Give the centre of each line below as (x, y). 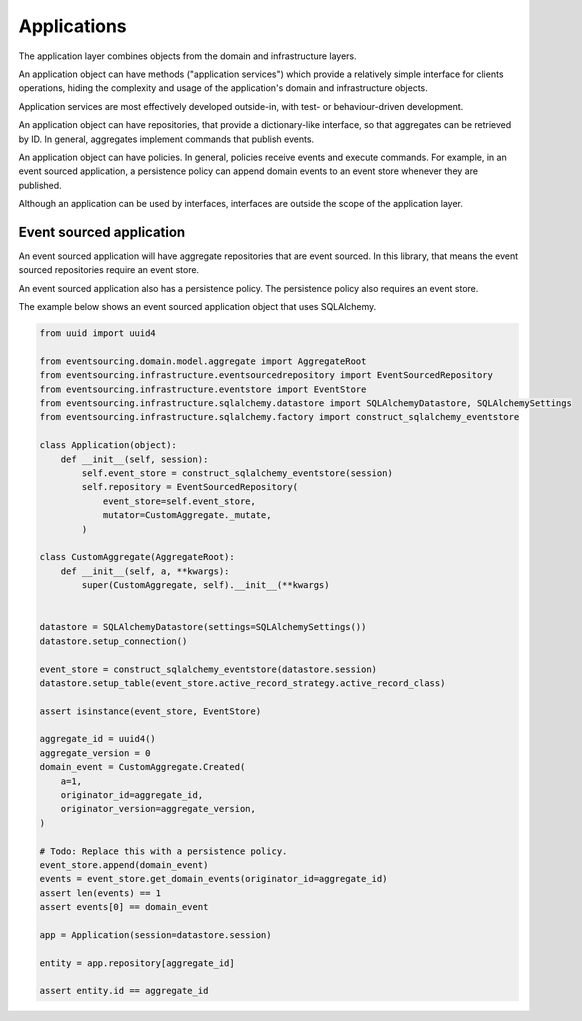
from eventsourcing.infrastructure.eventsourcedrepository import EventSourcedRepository (266, 375)
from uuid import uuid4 (98, 333)
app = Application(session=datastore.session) (155, 934)
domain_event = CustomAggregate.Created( (142, 767)
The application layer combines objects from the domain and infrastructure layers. (187, 56)
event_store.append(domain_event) (124, 864)
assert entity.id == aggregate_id (124, 991)
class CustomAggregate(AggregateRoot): (137, 557)
